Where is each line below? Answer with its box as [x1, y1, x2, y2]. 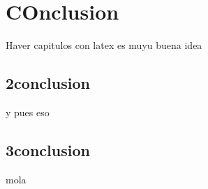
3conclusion [6, 139, 90, 160]
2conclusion [6, 72, 90, 94]
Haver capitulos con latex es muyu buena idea [6, 38, 202, 52]
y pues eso [6, 104, 50, 119]
